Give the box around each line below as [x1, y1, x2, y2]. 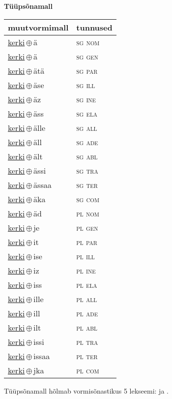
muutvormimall [8, 21, 69, 33]
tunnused [76, 21, 113, 33]
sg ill [76, 79, 95, 91]
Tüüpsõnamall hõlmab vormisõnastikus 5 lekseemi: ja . [4, 385, 169, 396]
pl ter [76, 350, 98, 362]
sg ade [76, 136, 98, 148]
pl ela [76, 278, 97, 290]
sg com [76, 193, 99, 205]
